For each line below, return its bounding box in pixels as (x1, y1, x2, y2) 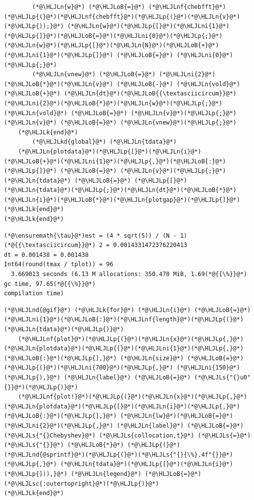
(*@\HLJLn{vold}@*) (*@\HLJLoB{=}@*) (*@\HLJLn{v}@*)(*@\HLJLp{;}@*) (4, 109, 237, 117)
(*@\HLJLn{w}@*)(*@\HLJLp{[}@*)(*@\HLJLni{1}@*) (67, 23, 230, 30)
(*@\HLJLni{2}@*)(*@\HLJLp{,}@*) (4, 422, 113, 429)
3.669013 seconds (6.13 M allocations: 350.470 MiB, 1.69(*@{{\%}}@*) (11, 271, 247, 278)
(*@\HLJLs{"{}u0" (194, 374, 251, 381)
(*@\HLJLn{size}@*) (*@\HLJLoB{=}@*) (120, 354, 244, 362)
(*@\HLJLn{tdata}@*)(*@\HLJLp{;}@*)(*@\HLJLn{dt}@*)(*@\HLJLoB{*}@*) (4, 187, 237, 194)
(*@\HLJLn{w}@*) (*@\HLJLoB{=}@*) (32, 3, 145, 10)
